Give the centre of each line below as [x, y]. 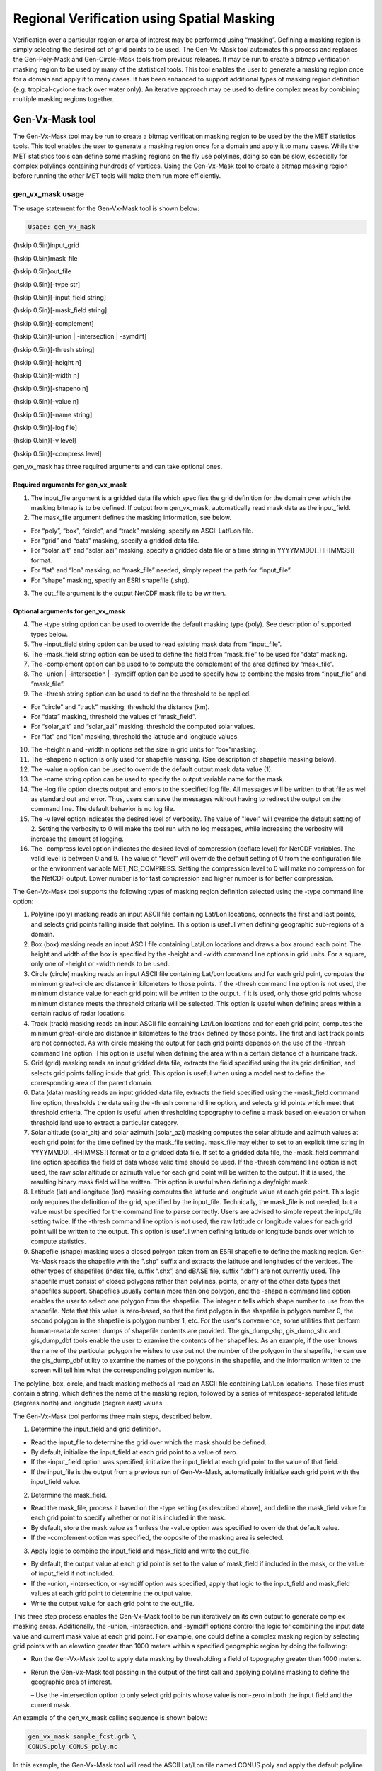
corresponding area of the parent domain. [92, 1082]
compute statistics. [58, 1241]
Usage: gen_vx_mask [62, 227]
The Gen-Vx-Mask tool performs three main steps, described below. [112, 1416]
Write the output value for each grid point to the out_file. [112, 1603]
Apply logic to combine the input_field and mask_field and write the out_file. [141, 1551]
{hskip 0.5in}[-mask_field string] [60, 310]
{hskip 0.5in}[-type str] [47, 284]
